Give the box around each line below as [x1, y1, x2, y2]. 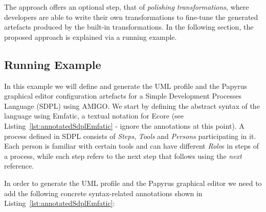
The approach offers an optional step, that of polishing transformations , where [4, 2, 249, 12]
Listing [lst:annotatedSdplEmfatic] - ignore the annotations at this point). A [4, 120, 245, 131]
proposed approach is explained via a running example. [4, 31, 177, 42]
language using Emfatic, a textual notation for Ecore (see [4, 110, 184, 121]
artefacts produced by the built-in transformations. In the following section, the [4, 21, 254, 32]
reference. [4, 160, 34, 171]
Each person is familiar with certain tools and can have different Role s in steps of [4, 140, 259, 151]
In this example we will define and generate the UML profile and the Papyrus [4, 80, 248, 91]
